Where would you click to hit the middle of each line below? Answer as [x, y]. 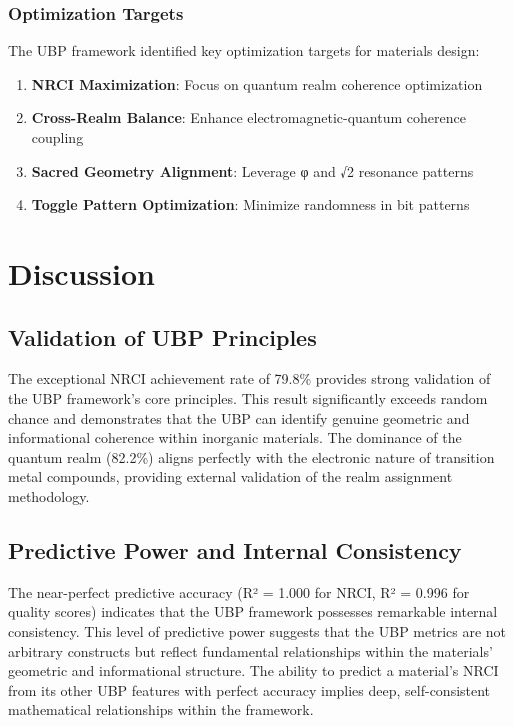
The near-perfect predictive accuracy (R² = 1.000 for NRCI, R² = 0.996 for [239, 591]
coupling [57, 137]
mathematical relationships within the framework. [161, 709]
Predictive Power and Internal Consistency [235, 549]
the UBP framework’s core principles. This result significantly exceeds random [248, 397]
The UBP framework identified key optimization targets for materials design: [244, 50]
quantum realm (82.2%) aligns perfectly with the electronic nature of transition [251, 456]
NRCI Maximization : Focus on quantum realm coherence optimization [257, 83]
